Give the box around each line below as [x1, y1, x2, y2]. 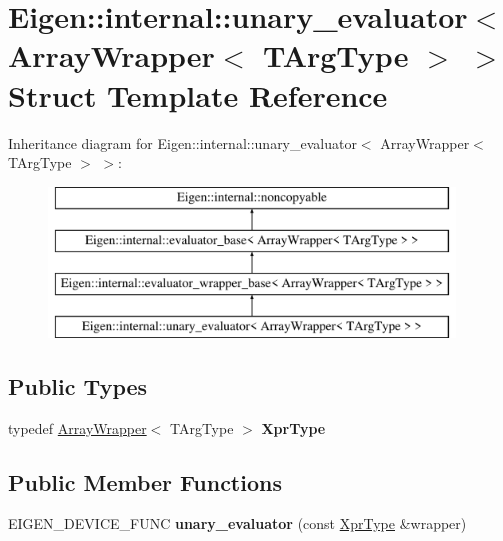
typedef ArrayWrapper [8, 417, 147, 438]
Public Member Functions [8, 466, 282, 497]
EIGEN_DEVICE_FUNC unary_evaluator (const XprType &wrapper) [8, 513, 467, 534]
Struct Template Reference [8, 74, 388, 115]
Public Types [8, 370, 148, 401]
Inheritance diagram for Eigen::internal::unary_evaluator [8, 132, 357, 153]
